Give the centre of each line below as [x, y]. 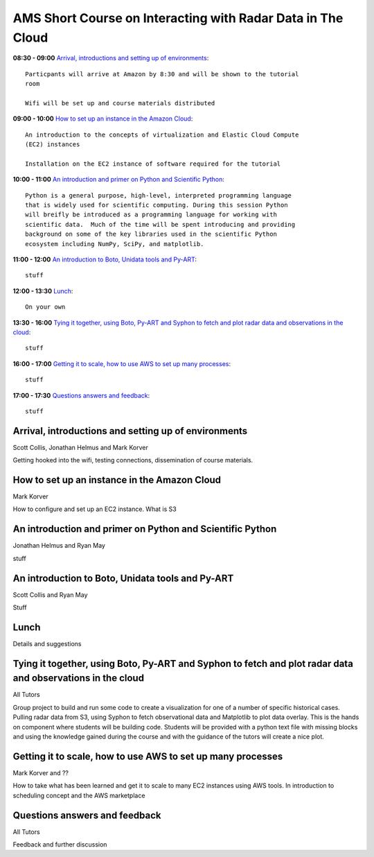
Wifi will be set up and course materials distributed [120, 103]
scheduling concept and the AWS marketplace [79, 795]
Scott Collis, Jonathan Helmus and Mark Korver [80, 447]
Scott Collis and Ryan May [50, 595]
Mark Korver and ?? [41, 772]
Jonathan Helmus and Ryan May [59, 546]
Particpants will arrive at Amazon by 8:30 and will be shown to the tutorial [162, 74]
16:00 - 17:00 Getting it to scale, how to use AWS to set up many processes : [122, 363]
